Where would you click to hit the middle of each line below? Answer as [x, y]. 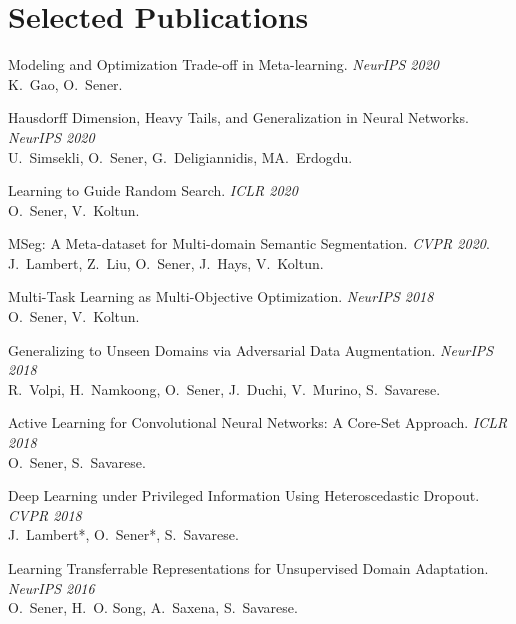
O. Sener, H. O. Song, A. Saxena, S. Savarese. [153, 607]
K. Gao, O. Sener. [65, 83]
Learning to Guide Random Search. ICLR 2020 [153, 190]
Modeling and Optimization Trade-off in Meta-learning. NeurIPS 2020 [223, 64]
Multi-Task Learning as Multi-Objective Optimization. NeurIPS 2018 [221, 296]
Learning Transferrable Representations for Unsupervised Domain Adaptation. [248, 568]
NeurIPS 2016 [51, 587]
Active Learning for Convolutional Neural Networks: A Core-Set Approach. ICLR [258, 422]
